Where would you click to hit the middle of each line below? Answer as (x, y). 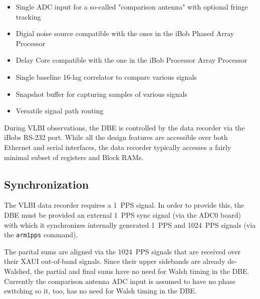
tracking (28, 16)
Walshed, (18, 271)
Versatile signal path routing (60, 111)
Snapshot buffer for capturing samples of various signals (101, 94)
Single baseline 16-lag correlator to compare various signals (106, 77)
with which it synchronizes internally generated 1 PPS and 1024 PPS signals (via (130, 225)
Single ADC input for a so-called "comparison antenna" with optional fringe (132, 7)
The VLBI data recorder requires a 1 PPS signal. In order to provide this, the (124, 205)
